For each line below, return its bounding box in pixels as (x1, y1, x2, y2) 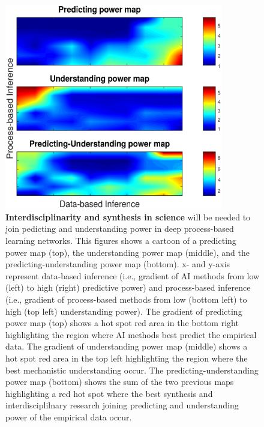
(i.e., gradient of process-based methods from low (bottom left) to (5, 293, 247, 306)
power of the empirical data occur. (5, 410, 132, 423)
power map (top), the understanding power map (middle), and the (5, 246, 250, 258)
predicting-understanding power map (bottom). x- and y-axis (5, 258, 230, 270)
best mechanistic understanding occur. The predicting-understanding (5, 363, 259, 376)
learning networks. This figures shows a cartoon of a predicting (5, 234, 236, 247)
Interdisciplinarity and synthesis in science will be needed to (5, 210, 251, 223)
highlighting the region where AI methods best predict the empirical (5, 328, 257, 341)
